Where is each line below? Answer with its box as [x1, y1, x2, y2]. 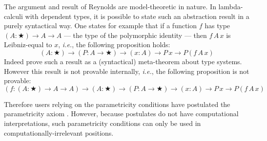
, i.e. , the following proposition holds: [58, 39, 170, 50]
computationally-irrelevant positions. [4, 127, 114, 138]
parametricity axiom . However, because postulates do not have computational [4, 108, 239, 119]
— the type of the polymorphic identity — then [63, 30, 207, 40]
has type [205, 20, 230, 31]
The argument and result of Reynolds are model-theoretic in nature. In [4, 1, 216, 11]
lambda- [218, 1, 243, 11]
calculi [4, 11, 23, 21]
